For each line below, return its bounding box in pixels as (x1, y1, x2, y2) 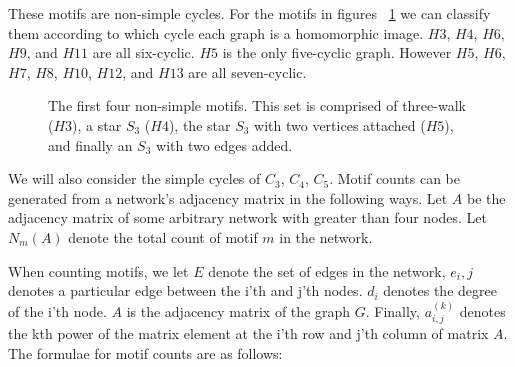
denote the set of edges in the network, (208, 260, 446, 281)
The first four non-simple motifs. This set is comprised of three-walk (48, 95, 466, 116)
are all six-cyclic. (92, 42, 195, 63)
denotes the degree (383, 280, 497, 301)
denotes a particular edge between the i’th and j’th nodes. (8, 280, 363, 301)
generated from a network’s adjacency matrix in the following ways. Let (8, 187, 448, 208)
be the (466, 187, 506, 208)
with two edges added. (156, 134, 293, 155)
